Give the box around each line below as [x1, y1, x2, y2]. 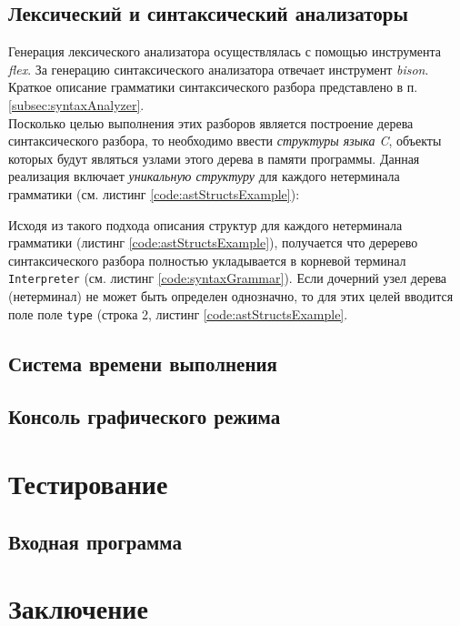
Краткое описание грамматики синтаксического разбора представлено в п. [8, 77, 418, 96]
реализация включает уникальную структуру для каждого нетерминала [8, 167, 400, 186]
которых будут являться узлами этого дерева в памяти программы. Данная [8, 148, 420, 167]
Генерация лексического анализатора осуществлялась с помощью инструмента [8, 42, 442, 61]
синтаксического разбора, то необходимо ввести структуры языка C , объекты [8, 131, 442, 150]
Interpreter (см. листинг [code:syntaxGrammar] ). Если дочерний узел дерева [8, 268, 447, 288]
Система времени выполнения [8, 348, 277, 377]
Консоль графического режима [8, 402, 281, 430]
